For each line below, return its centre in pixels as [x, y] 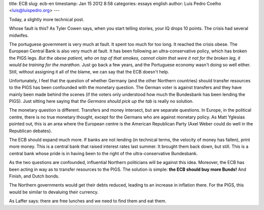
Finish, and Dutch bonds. [34, 176]
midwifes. [19, 35]
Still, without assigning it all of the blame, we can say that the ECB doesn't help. [89, 71]
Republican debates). [31, 131]
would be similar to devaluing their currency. [54, 192]
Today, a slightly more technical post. [47, 19]
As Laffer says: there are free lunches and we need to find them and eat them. [88, 201]
